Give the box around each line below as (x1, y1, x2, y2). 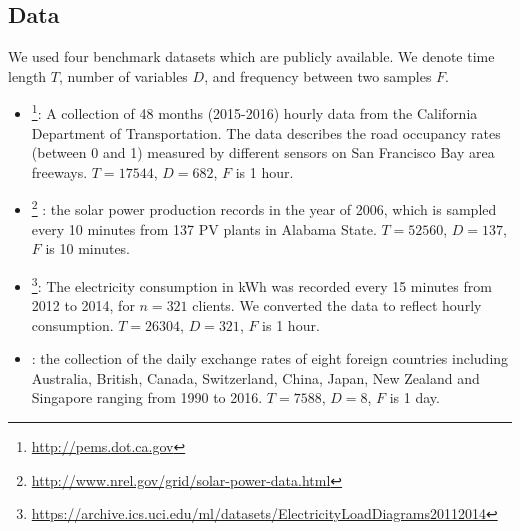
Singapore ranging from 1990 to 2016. (31, 387, 263, 408)
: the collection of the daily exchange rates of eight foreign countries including (31, 348, 509, 369)
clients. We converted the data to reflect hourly (192, 295, 482, 316)
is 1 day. (389, 387, 440, 408)
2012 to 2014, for (31, 295, 135, 316)
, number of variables (58, 65, 188, 86)
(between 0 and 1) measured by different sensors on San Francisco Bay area (31, 142, 495, 163)
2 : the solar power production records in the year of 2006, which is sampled (31, 196, 497, 220)
